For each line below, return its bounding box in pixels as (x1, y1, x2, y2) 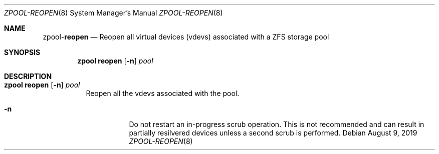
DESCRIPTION (4, 72, 52, 80)
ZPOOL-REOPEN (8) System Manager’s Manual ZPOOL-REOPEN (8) (4, 8, 223, 17)
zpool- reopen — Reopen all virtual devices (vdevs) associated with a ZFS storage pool (43, 32, 329, 41)
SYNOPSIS (4, 48, 41, 56)
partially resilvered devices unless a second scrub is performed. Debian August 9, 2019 (129, 128, 417, 137)
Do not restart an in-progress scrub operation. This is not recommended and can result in (129, 120, 424, 128)
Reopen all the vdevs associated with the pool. (86, 89, 240, 97)
